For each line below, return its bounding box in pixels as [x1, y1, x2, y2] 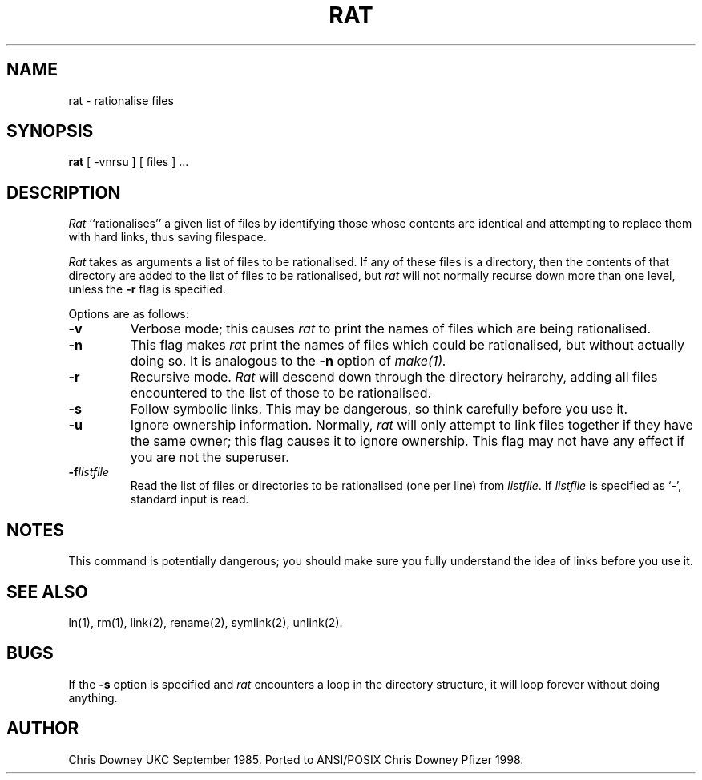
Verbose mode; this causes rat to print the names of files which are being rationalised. [130, 321, 652, 337]
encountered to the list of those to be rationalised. [130, 385, 432, 402]
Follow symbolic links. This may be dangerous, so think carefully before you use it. [130, 401, 628, 418]
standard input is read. [130, 492, 249, 507]
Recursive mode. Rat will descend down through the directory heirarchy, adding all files [130, 369, 658, 386]
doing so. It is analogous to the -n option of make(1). [130, 353, 446, 370]
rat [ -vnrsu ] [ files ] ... [68, 155, 189, 169]
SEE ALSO [6, 581, 88, 602]
